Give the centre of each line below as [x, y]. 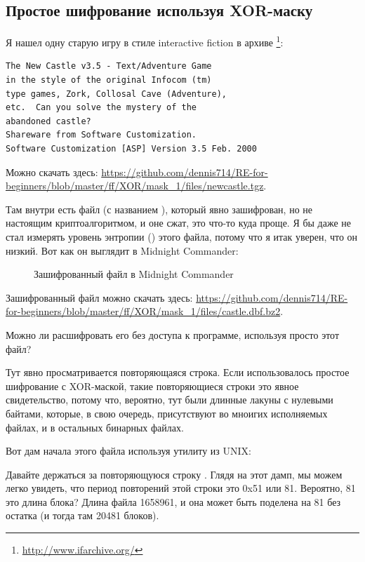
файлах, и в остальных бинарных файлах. [95, 427]
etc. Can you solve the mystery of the [101, 108]
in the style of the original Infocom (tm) [109, 80]
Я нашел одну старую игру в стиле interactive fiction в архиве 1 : [145, 41]
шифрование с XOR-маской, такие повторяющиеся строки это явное [152, 386]
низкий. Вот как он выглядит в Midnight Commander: [122, 250]
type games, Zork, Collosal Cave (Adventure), [116, 94]
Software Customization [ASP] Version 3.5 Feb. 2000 [131, 149]
